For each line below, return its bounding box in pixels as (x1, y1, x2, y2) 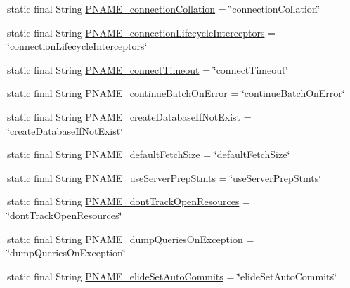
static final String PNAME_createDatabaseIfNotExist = (7, 109, 252, 124)
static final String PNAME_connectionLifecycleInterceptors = (7, 25, 276, 39)
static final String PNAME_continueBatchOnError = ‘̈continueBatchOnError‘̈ (7, 86, 345, 100)
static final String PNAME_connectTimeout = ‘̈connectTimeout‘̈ (7, 62, 289, 77)
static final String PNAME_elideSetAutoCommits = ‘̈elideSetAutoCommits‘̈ (7, 268, 337, 283)
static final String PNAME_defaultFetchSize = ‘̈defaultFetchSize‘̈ (7, 147, 290, 162)
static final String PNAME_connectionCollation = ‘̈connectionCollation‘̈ (7, 1, 320, 15)
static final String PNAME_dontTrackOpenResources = (7, 194, 250, 209)
